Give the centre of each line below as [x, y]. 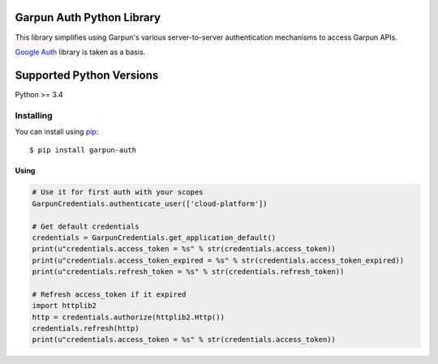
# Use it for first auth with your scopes [118, 192]
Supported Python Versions [87, 75]
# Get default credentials [86, 226]
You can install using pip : [57, 131]
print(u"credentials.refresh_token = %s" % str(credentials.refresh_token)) [188, 272]
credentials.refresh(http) [86, 329]
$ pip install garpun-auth [83, 150]
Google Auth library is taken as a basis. [80, 52]
